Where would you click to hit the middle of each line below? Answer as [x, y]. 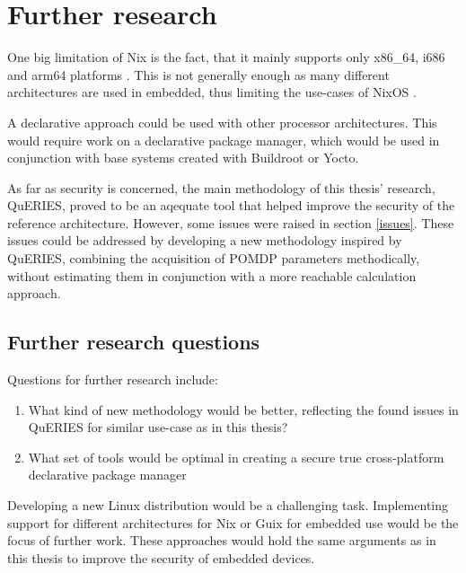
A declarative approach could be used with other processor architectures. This [222, 122]
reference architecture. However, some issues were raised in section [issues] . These [231, 222]
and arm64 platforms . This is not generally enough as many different [198, 74]
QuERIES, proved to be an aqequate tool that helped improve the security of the [231, 205]
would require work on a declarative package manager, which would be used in [224, 140]
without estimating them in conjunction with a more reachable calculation [212, 275]
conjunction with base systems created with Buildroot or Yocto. [183, 158]
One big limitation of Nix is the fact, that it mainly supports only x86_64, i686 [226, 57]
